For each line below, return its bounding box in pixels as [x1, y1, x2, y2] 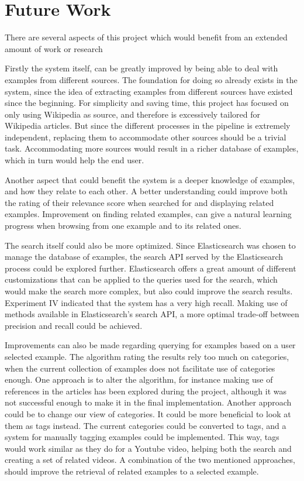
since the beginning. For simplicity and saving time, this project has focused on [5, 97, 289, 109]
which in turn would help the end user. [5, 154, 144, 166]
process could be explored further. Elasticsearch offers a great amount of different [5, 262, 296, 274]
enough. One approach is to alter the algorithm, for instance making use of [5, 373, 273, 386]
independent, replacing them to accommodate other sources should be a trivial [5, 130, 286, 143]
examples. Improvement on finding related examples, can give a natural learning [5, 208, 292, 220]
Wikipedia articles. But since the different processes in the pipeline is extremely [5, 119, 291, 132]
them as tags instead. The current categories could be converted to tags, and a [5, 419, 286, 431]
